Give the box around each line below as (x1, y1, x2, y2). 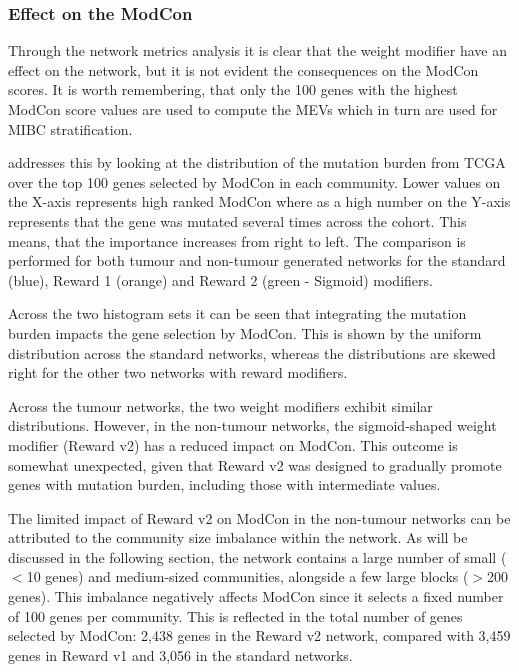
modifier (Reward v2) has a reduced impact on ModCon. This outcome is (8, 434, 458, 455)
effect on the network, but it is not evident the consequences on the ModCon (8, 59, 479, 80)
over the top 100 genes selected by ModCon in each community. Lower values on (8, 171, 501, 192)
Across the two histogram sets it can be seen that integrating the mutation (8, 303, 467, 324)
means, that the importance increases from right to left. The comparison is (8, 230, 466, 251)
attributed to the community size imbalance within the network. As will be (8, 527, 468, 548)
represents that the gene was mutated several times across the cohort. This (8, 210, 467, 231)
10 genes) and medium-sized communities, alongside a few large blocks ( (26, 566, 469, 587)
